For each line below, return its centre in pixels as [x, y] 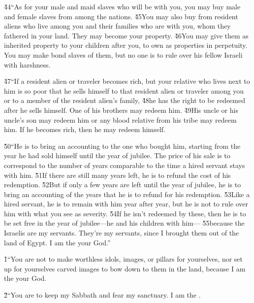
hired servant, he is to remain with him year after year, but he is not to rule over [126, 204]
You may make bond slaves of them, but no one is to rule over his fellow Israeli [123, 54]
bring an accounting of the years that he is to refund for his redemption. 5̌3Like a [127, 194]
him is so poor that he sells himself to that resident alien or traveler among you [124, 90]
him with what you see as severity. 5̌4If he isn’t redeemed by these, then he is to [125, 213]
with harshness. [27, 64]
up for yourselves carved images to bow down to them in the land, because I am [125, 268]
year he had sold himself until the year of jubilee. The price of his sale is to [117, 155]
